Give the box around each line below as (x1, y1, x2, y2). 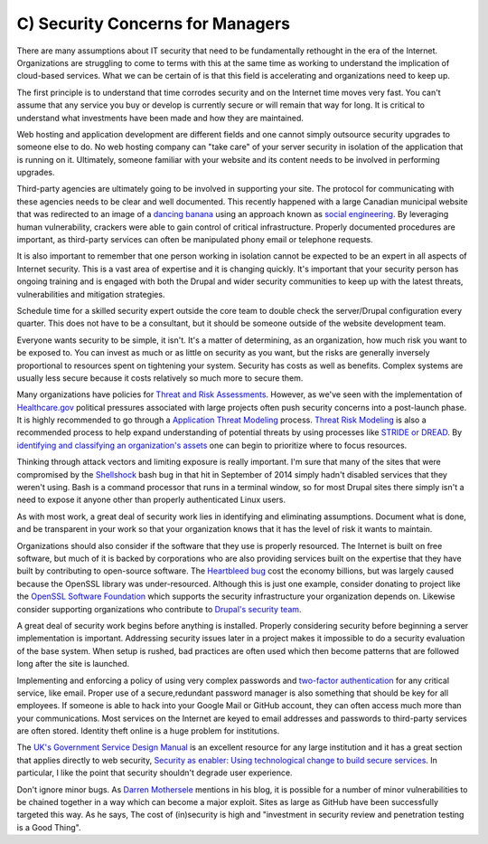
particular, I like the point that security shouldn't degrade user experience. (16, 767, 293, 778)
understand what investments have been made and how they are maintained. (16, 112, 305, 123)
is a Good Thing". (16, 821, 81, 832)
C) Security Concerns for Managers (16, 14, 291, 33)
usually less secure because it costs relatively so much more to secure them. (16, 372, 304, 384)
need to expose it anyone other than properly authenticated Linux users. (16, 494, 286, 506)
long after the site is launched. (16, 659, 130, 669)
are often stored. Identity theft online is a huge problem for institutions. (16, 725, 280, 736)
